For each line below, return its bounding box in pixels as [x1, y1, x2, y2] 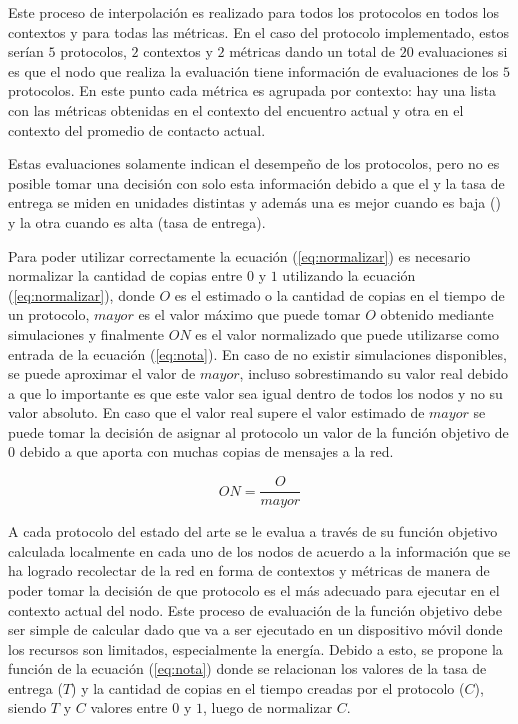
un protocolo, [8, 304, 90, 325]
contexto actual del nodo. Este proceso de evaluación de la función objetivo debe [8, 599, 502, 620]
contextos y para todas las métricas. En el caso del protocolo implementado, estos [8, 21, 509, 42]
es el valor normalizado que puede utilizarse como [195, 323, 499, 344]
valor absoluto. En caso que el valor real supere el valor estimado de [8, 402, 425, 423]
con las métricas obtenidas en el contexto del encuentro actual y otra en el [8, 99, 464, 120]
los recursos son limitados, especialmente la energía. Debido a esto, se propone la [8, 638, 503, 659]
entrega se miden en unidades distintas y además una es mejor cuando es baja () [8, 192, 501, 213]
